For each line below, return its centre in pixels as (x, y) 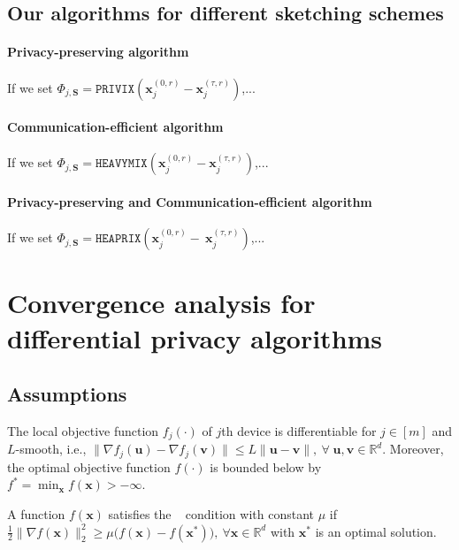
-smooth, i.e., (51, 449)
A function (36, 514)
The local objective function (83, 430)
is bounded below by (266, 466)
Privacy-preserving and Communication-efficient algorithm (190, 201)
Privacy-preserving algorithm (98, 52)
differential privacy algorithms (195, 337)
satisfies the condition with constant (211, 514)
